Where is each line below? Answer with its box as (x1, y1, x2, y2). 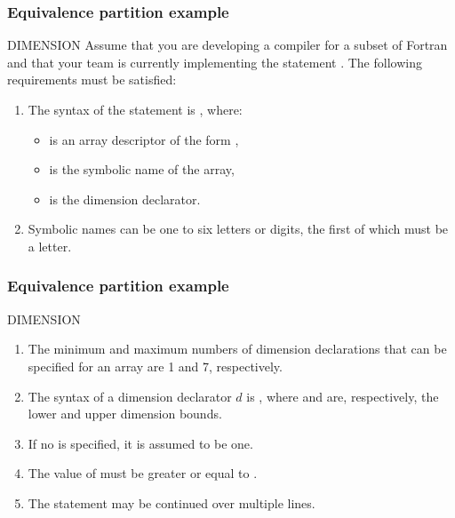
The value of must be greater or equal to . (28, 464, 258, 482)
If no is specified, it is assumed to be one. (28, 434, 253, 452)
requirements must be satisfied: (7, 70, 177, 89)
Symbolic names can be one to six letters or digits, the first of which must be (28, 219, 449, 238)
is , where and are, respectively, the (246, 387, 439, 405)
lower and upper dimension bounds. (28, 404, 222, 423)
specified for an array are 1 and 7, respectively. (28, 356, 283, 375)
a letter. (28, 236, 72, 255)
